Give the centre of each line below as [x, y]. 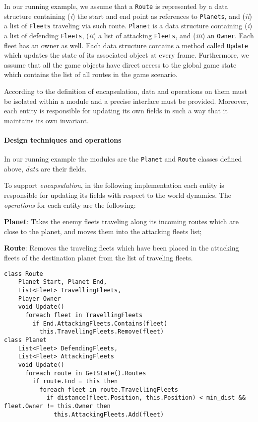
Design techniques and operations [63, 140]
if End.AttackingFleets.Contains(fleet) [100, 323]
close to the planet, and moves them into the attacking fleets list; [103, 231]
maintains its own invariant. [46, 120]
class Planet [25, 340]
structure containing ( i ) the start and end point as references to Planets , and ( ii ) [128, 16]
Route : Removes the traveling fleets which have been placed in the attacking [122, 248]
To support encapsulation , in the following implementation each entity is [114, 185]
